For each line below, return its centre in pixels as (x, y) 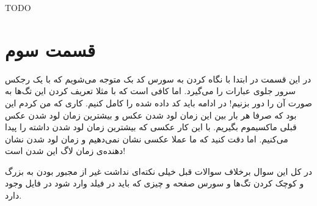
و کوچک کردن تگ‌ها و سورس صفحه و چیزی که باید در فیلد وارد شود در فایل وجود (155, 183)
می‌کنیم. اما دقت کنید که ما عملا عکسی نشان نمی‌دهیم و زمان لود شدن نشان (147, 138)
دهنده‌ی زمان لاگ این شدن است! (65, 151)
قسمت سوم (50, 49)
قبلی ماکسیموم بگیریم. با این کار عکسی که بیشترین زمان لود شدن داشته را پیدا (151, 127)
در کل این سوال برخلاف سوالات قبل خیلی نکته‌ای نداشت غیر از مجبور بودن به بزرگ (158, 171)
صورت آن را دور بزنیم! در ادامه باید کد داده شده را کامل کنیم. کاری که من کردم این (158, 102)
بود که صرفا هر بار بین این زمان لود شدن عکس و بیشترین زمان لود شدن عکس (151, 115)
